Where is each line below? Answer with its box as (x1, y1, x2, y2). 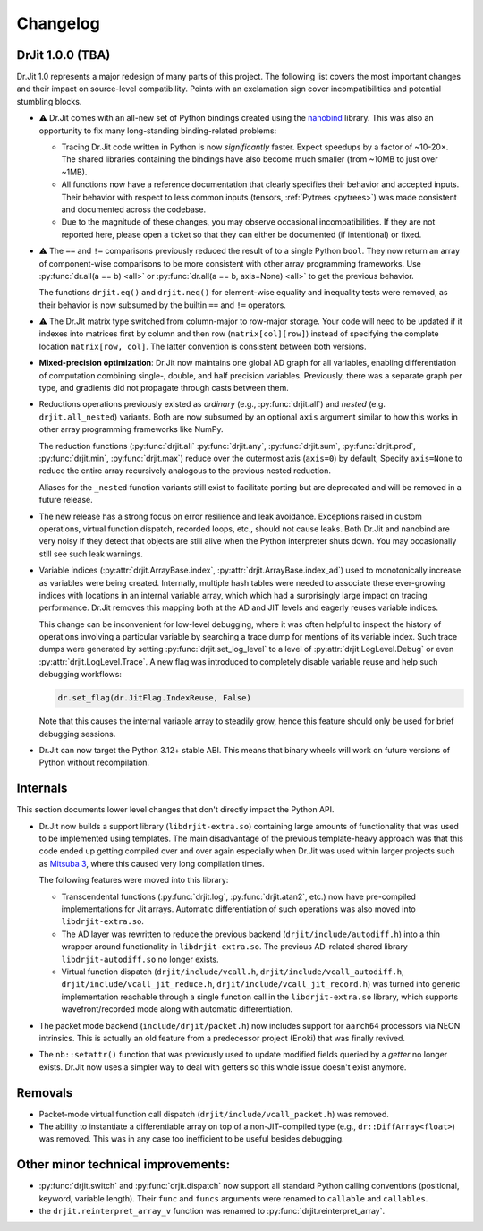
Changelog (16, 13, 100, 33)
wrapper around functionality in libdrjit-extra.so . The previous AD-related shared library (61, 941, 409, 952)
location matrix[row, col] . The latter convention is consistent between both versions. (38, 341, 367, 352)
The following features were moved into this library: (38, 875, 229, 886)
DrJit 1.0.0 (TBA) (16, 47, 111, 63)
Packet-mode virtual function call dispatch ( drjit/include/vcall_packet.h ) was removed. (38, 1108, 389, 1119)
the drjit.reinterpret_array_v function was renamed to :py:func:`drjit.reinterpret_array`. (38, 1206, 385, 1217)
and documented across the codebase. (61, 204, 206, 215)
